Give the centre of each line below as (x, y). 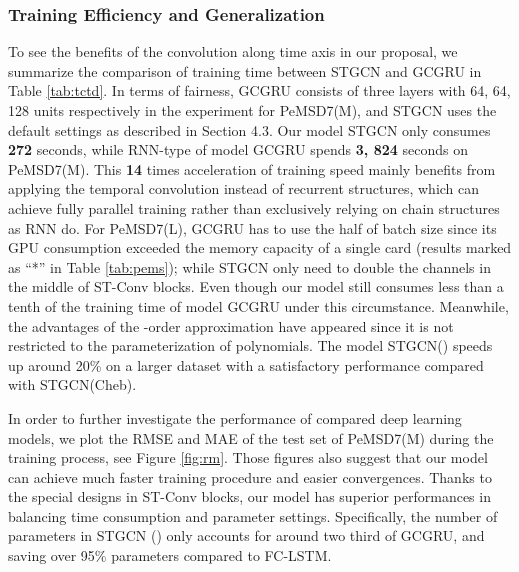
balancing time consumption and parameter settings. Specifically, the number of (253, 515)
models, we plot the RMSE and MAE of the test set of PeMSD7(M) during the (251, 437)
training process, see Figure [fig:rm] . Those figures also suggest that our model (248, 457)
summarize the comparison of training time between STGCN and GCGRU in (245, 70)
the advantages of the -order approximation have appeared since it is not (231, 325)
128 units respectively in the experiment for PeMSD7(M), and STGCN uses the (252, 110)
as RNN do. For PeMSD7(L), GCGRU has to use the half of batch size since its (252, 227)
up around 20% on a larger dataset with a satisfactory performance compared (246, 364)
